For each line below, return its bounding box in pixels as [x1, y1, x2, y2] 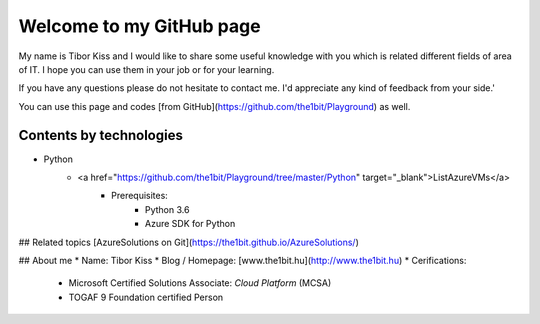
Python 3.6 [145, 203, 190, 215]
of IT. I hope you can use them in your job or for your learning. [18, 63, 275, 75]
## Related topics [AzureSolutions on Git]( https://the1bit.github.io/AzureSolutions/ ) [18, 236, 360, 248]
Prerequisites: [111, 190, 169, 202]
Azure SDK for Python [145, 218, 236, 230]
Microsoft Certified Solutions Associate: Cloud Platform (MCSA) [68, 277, 332, 289]
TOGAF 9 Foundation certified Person [68, 291, 224, 303]
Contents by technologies [18, 126, 184, 144]
